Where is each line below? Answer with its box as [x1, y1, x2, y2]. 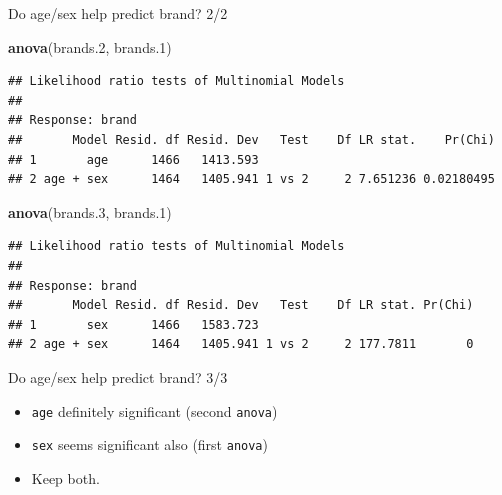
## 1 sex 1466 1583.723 [8, 317, 259, 332]
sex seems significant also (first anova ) [31, 434, 268, 455]
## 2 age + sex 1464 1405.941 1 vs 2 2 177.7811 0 [8, 337, 474, 352]
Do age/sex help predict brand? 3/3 [8, 366, 228, 387]
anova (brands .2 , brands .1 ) [8, 36, 172, 57]
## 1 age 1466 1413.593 [8, 152, 259, 167]
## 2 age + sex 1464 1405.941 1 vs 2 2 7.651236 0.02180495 [8, 172, 495, 187]
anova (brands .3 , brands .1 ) [8, 201, 172, 222]
